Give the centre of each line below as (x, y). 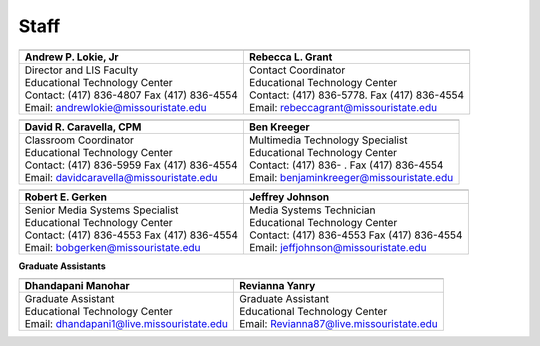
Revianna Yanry (277, 285)
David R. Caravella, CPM (83, 127)
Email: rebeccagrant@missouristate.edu (343, 107)
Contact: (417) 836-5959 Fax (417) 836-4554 (131, 165)
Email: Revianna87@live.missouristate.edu (339, 323)
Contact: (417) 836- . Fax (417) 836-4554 (346, 165)
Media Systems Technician (312, 210)
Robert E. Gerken (66, 197)
